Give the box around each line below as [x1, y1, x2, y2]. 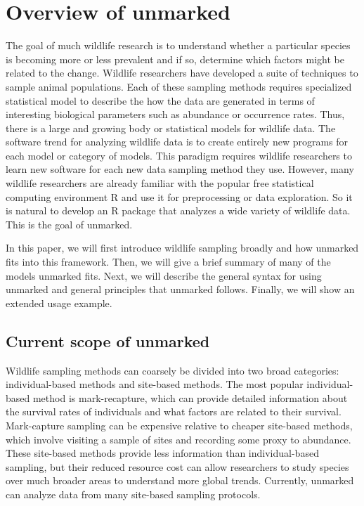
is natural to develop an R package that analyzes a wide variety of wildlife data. [6, 203, 351, 218]
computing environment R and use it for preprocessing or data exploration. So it [6, 189, 353, 204]
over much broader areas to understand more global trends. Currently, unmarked [6, 473, 354, 488]
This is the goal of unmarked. [6, 216, 133, 231]
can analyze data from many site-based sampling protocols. [6, 486, 261, 501]
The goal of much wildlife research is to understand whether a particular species [6, 38, 351, 53]
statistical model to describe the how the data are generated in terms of [6, 93, 315, 108]
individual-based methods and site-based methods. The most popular [6, 377, 304, 391]
